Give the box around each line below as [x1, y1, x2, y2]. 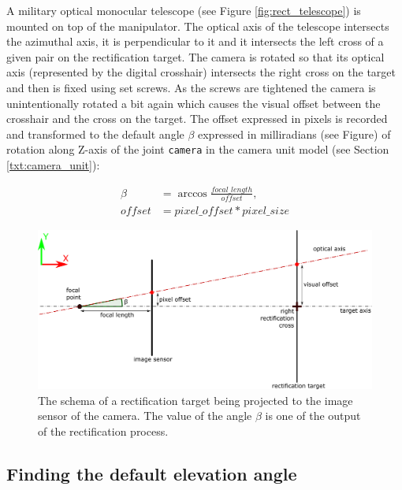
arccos [177, 187, 207, 199]
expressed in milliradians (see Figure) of [198, 125, 391, 142]
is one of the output [265, 407, 361, 424]
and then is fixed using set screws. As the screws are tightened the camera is [6, 79, 376, 95]
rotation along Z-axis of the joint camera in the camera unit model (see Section [6, 141, 389, 158]
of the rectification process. [38, 423, 169, 440]
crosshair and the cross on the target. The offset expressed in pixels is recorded [6, 110, 388, 127]
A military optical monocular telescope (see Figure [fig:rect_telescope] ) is [6, 2, 361, 18]
